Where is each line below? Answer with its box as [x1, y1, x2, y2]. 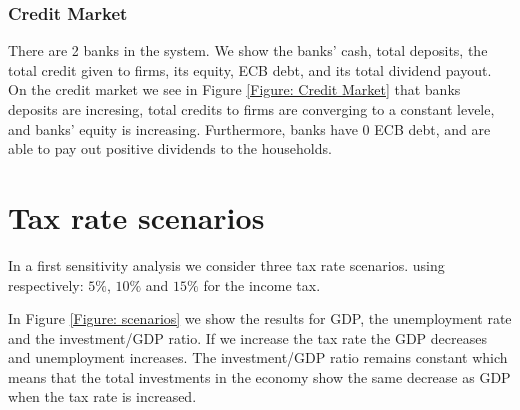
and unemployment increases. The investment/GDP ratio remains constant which [8, 347, 508, 368]
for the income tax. [203, 274, 321, 295]
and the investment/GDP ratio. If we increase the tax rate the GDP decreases [8, 327, 487, 348]
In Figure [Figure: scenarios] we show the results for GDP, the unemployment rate [8, 308, 512, 329]
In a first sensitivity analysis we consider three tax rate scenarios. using [8, 254, 445, 275]
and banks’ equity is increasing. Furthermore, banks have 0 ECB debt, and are [8, 118, 491, 139]
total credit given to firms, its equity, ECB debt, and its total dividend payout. [8, 59, 492, 80]
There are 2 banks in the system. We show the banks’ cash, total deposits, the [8, 40, 488, 61]
